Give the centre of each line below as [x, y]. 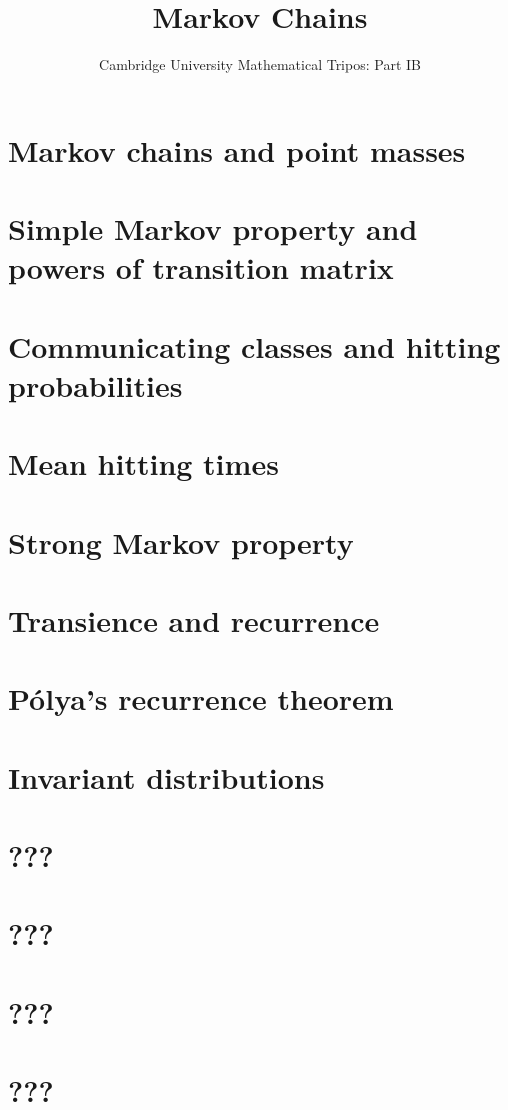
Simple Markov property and [213, 228]
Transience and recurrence [194, 619]
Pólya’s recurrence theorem [201, 698]
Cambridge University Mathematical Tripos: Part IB [260, 64]
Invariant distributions [166, 776]
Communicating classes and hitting [254, 345]
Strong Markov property [181, 541]
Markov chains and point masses [237, 149]
